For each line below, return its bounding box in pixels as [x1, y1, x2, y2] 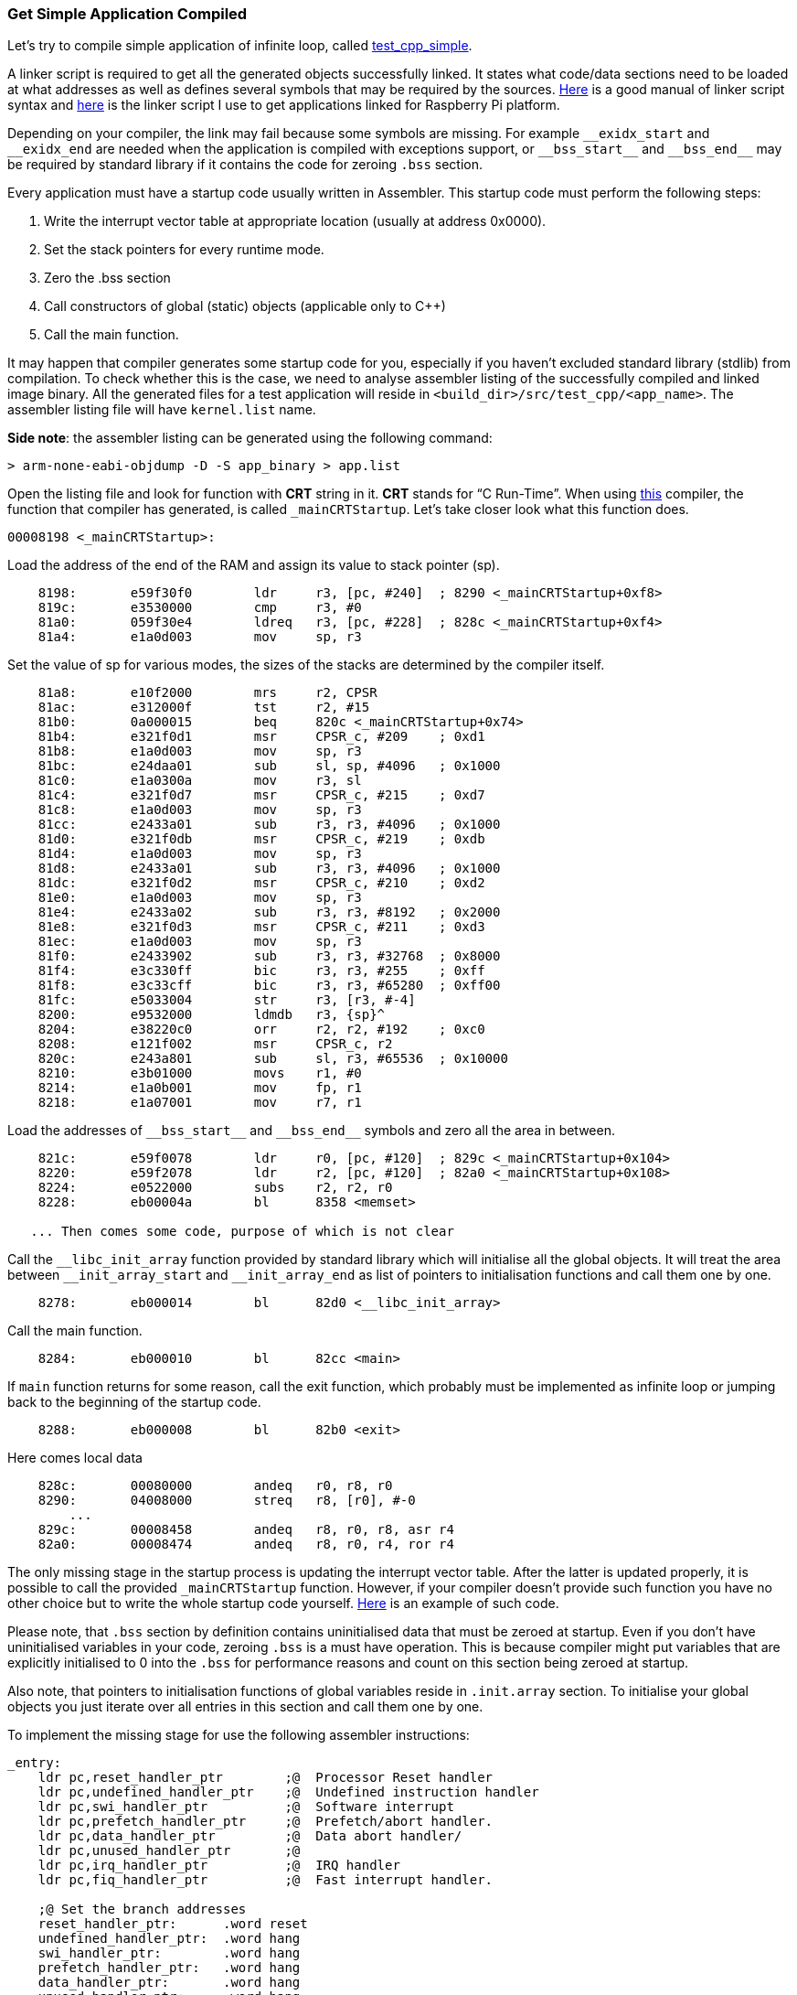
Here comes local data [7, 1450, 143, 1466]
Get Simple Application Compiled [7, 5, 248, 23]
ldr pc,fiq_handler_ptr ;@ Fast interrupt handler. [37, 1872, 494, 1888]
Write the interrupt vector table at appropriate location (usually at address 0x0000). [44, 213, 547, 230]
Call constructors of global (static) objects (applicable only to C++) [44, 298, 446, 315]
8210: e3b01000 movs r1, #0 [37, 1066, 362, 1081]
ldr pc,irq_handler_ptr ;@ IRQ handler [37, 1858, 400, 1873]
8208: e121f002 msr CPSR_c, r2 [37, 1036, 393, 1052]
